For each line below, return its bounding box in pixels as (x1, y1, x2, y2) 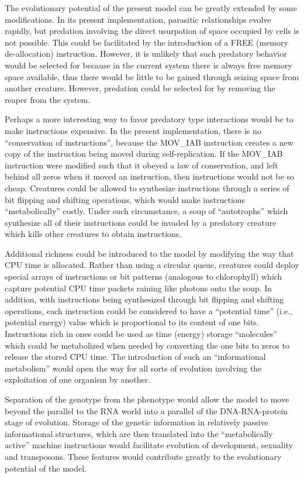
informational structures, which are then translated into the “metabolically (5, 427, 273, 439)
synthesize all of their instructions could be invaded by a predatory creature (5, 216, 277, 228)
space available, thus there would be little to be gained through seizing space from (5, 70, 299, 82)
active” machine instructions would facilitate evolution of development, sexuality (5, 439, 293, 451)
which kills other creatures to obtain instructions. (5, 228, 182, 240)
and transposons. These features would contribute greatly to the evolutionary (5, 450, 282, 462)
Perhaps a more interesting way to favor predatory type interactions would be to (5, 113, 293, 125)
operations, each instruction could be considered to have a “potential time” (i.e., (5, 304, 292, 317)
